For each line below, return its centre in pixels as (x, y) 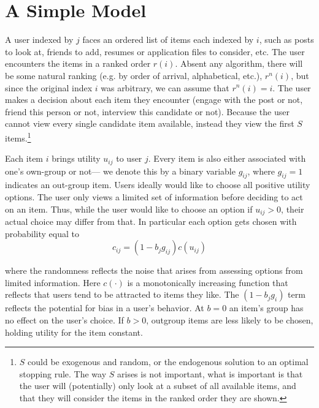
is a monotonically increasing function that (208, 282)
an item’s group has (266, 308)
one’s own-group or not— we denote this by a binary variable (120, 171)
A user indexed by (39, 40)
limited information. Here (53, 282)
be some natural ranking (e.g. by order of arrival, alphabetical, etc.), (134, 75)
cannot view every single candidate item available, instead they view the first (150, 123)
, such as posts (286, 40)
